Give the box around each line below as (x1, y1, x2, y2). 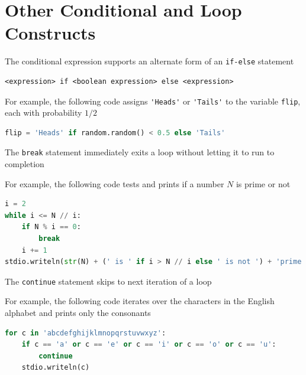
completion (5, 158, 44, 170)
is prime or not (236, 177, 291, 190)
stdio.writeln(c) (21, 363, 90, 372)
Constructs (5, 21, 96, 45)
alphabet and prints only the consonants (5, 306, 151, 319)
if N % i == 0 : (21, 223, 81, 231)
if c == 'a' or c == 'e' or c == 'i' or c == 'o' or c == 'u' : (21, 340, 276, 349)
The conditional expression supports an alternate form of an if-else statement (5, 55, 294, 67)
